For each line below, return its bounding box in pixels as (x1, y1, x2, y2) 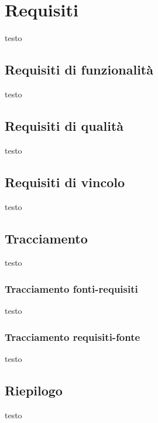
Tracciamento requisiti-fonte (5, 329, 140, 344)
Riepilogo (5, 381, 63, 399)
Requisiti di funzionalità (5, 60, 153, 79)
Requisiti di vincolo (5, 172, 125, 191)
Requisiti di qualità (5, 116, 124, 134)
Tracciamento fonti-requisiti (5, 281, 138, 296)
